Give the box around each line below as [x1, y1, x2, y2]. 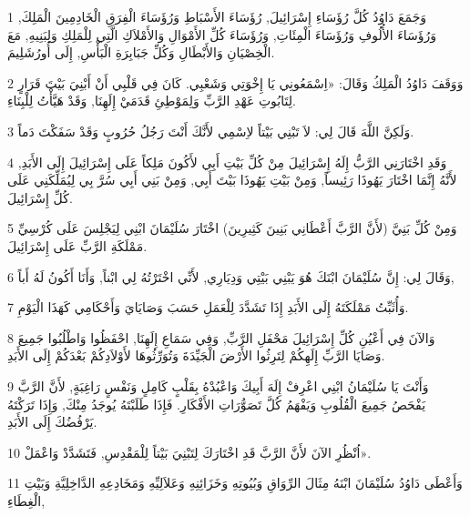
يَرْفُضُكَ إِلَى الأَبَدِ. [7, 412, 97, 431]
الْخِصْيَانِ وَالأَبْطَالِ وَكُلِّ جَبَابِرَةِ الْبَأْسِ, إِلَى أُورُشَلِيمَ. [7, 43, 275, 62]
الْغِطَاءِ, [7, 491, 46, 510]
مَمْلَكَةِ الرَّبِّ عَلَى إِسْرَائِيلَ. [7, 236, 148, 255]
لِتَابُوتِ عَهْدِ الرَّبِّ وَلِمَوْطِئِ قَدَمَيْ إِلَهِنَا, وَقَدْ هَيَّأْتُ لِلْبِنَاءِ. [7, 91, 296, 110]
